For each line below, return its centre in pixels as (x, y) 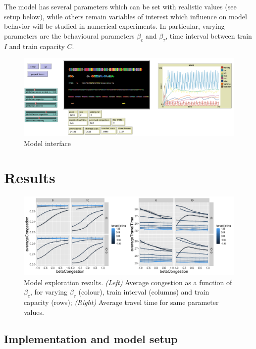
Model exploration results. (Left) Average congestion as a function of (128, 282)
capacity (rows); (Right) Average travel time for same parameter (121, 302)
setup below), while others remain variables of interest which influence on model (126, 16)
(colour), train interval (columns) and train (144, 292)
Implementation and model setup (91, 338)
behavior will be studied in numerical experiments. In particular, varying (114, 26)
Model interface (47, 143)
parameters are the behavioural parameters (69, 35)
